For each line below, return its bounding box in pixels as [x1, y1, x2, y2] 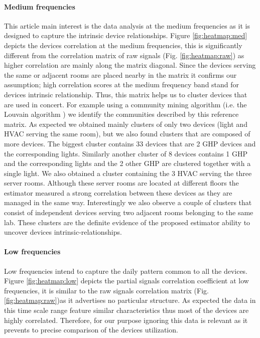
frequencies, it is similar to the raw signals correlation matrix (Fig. [4, 285, 209, 295]
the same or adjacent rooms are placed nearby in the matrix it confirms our [4, 69, 237, 80]
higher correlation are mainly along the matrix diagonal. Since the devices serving [4, 60, 256, 70]
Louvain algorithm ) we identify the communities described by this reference [4, 109, 239, 119]
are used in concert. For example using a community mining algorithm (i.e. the [4, 99, 247, 109]
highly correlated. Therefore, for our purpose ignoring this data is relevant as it [4, 314, 248, 325]
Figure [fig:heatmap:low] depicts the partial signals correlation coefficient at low [4, 275, 249, 286]
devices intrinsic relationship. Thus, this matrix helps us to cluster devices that [4, 89, 247, 99]
